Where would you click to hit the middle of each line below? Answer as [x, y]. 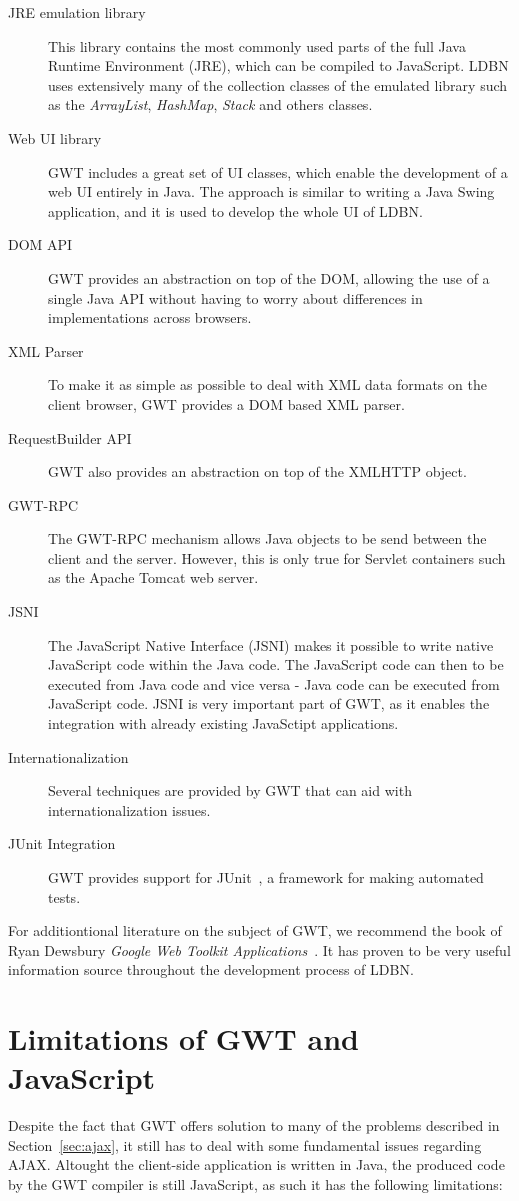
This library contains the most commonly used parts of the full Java [257, 45]
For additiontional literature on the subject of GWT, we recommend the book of [255, 930]
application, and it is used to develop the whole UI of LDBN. [235, 210]
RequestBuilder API [70, 437]
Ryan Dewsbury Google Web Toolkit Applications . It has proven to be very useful [259, 949]
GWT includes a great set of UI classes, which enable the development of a [278, 171]
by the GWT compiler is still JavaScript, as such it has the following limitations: [255, 1184]
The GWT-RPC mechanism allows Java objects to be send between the [267, 538]
